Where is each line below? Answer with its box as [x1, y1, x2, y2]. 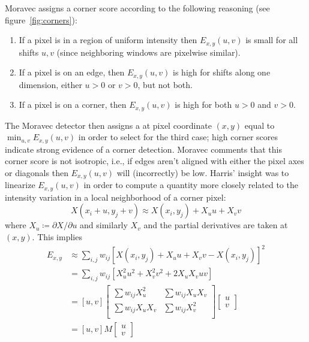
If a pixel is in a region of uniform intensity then [19, 34, 197, 46]
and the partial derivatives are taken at [143, 219, 288, 231]
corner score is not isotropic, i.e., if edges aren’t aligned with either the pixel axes [5, 155, 304, 167]
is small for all [245, 34, 298, 46]
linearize [5, 178, 35, 191]
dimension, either [19, 78, 82, 90]
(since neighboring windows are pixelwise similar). [56, 46, 241, 58]
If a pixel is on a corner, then [19, 98, 127, 111]
